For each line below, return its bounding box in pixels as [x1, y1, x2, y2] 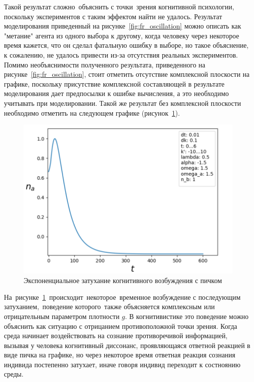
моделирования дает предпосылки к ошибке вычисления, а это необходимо [4, 88, 229, 98]
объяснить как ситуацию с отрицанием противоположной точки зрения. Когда [4, 320, 237, 331]
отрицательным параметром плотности [4, 311, 120, 321]
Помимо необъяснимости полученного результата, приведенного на [4, 59, 206, 69]
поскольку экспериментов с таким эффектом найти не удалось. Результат [4, 11, 222, 21]
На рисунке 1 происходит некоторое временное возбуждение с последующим [4, 291, 241, 302]
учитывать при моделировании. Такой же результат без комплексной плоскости [4, 97, 241, 108]
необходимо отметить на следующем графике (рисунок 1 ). [4, 107, 180, 118]
